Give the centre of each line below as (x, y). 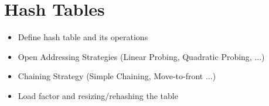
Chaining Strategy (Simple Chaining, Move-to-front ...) (117, 76)
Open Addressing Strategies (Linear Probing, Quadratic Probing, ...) (141, 56)
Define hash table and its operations (83, 37)
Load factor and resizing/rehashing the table (98, 95)
